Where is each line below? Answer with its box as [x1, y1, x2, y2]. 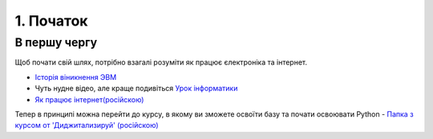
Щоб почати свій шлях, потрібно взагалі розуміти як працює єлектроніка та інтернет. [14, 58, 308, 67]
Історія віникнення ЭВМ [34, 72, 117, 81]
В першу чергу [14, 35, 98, 50]
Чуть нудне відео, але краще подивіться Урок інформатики [34, 84, 238, 93]
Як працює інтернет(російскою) [34, 94, 144, 104]
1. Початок [14, 12, 88, 30]
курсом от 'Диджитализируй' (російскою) [14, 121, 160, 130]
